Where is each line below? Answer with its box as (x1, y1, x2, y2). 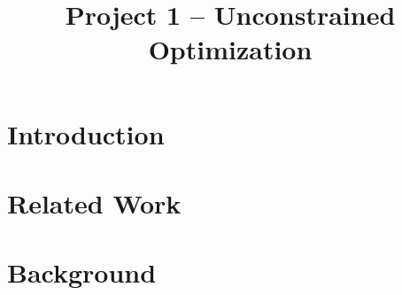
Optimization (148, 31, 313, 67)
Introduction (7, 115, 165, 151)
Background (7, 254, 157, 291)
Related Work (7, 184, 182, 221)
